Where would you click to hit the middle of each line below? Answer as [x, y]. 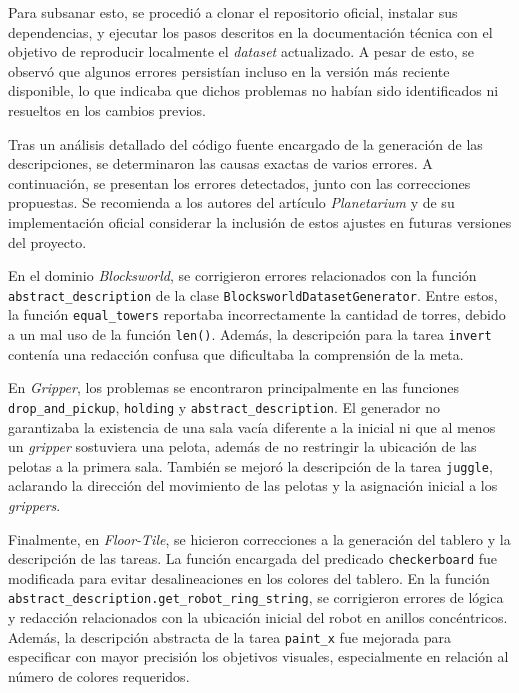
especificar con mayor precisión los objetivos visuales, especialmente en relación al [258, 656]
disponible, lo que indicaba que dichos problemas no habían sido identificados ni [253, 90]
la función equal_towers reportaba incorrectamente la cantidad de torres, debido [257, 314]
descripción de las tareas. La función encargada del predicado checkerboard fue [252, 558]
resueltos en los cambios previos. [107, 109]
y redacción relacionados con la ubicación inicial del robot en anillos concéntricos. [258, 617]
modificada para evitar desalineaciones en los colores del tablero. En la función [249, 577]
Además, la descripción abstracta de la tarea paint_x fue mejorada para [229, 636]
